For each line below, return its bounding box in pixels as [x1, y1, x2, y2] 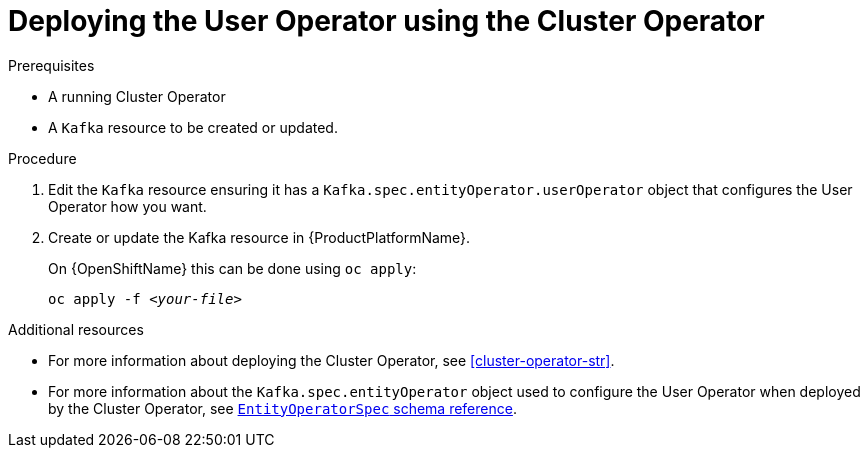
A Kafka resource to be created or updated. [48, 118, 338, 136]
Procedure [8, 149, 77, 167]
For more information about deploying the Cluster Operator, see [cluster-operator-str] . [48, 351, 615, 369]
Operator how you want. [48, 197, 207, 215]
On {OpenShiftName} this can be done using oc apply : [48, 259, 417, 277]
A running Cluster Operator [48, 87, 226, 105]
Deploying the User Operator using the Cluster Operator [8, 4, 765, 38]
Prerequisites [8, 56, 95, 74]
